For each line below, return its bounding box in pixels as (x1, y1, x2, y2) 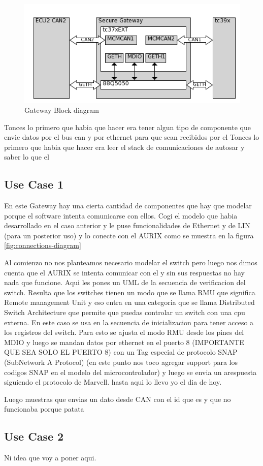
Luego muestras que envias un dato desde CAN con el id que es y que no (4, 393, 231, 404)
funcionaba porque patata (4, 403, 84, 414)
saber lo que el (4, 151, 49, 162)
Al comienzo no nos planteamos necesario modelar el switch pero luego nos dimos (4, 257, 257, 268)
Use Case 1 (4, 176, 64, 192)
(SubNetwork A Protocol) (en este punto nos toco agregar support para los (4, 357, 238, 367)
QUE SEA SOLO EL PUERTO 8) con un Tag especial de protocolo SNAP (4, 347, 238, 357)
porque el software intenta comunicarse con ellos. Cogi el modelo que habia (4, 210, 238, 221)
